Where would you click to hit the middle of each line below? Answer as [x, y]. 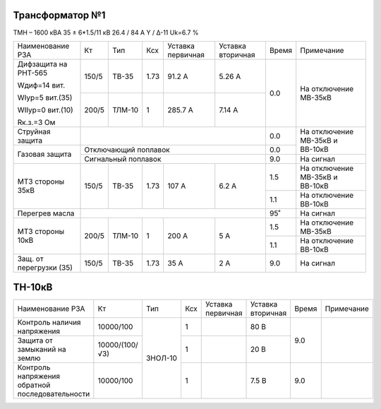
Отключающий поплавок [127, 150]
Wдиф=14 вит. [41, 85]
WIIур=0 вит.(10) [45, 109]
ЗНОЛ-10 [162, 358]
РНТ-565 [32, 73]
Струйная [34, 131]
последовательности [54, 394]
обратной [34, 385]
